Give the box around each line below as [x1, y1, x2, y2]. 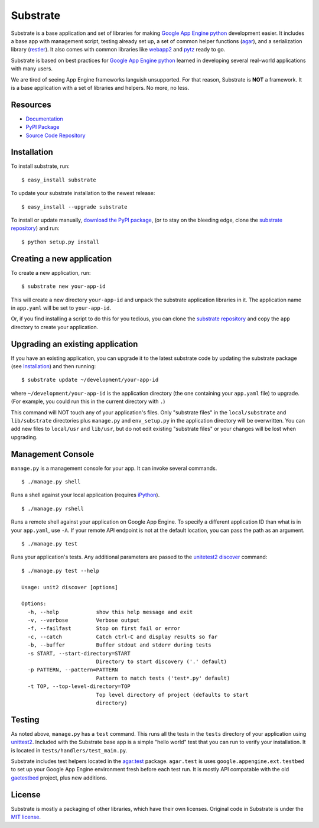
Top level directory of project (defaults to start [96, 691, 249, 698]
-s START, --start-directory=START [27, 650, 131, 657]
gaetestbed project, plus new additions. [11, 774, 108, 781]
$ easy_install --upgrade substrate [21, 203, 128, 210]
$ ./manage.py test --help [21, 567, 100, 574]
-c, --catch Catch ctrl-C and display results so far [27, 633, 218, 640]
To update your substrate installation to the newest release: [11, 190, 155, 197]
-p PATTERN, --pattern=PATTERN [27, 667, 118, 673]
